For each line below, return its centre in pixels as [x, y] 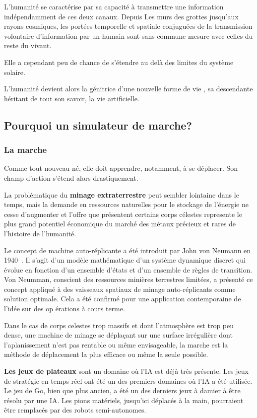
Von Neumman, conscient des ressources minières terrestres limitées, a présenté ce [128, 279]
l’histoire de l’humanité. [40, 233]
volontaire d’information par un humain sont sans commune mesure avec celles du [128, 35]
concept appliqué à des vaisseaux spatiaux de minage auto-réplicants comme [120, 289]
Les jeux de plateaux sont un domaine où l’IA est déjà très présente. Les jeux [126, 371]
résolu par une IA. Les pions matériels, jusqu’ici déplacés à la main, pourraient [124, 400]
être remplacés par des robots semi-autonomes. [75, 410]
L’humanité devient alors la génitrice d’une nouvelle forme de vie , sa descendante [128, 89]
